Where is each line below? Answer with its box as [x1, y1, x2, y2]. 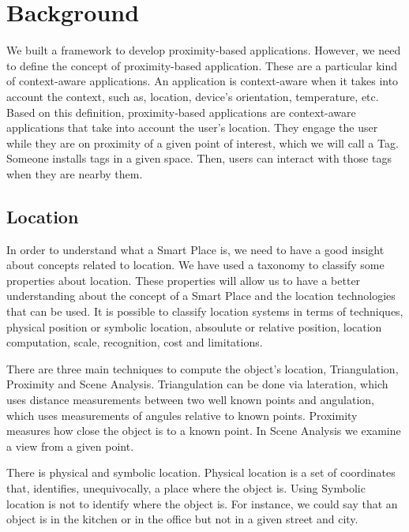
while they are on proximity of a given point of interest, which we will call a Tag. [6, 134, 399, 151]
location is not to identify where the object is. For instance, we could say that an [6, 495, 398, 511]
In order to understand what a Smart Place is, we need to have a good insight [6, 241, 385, 257]
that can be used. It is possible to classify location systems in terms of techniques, [6, 303, 403, 320]
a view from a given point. [6, 437, 134, 454]
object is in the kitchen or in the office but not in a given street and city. [6, 511, 358, 527]
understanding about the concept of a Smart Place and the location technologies [6, 287, 396, 304]
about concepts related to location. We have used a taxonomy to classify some [6, 257, 385, 273]
